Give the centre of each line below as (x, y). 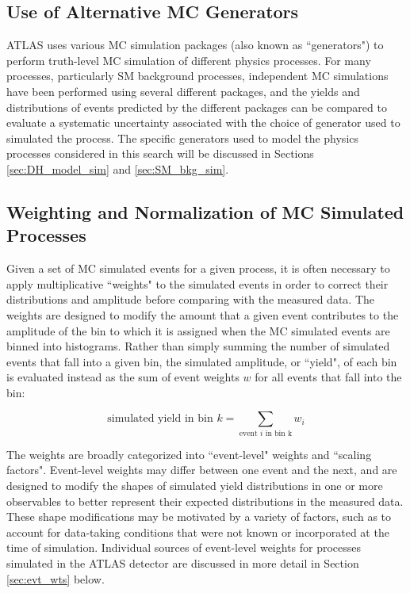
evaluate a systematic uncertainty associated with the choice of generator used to (203, 122)
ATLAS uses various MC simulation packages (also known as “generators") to (195, 45)
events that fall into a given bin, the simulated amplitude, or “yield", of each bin (202, 361)
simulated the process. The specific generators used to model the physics (183, 138)
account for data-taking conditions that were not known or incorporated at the (198, 532)
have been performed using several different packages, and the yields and (183, 91)
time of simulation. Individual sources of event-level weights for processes (184, 547)
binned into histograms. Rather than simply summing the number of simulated (198, 346)
